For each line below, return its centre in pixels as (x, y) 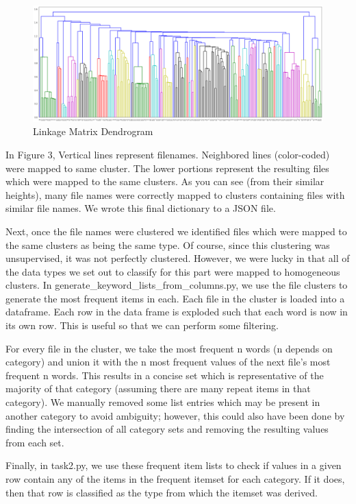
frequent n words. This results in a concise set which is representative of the (165, 375)
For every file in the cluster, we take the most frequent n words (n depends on (169, 348)
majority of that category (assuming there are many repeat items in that (158, 388)
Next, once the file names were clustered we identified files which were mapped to (176, 231)
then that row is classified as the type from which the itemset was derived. (162, 492)
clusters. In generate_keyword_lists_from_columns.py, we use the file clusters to (177, 285)
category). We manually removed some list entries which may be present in (163, 402)
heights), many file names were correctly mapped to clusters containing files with (175, 194)
